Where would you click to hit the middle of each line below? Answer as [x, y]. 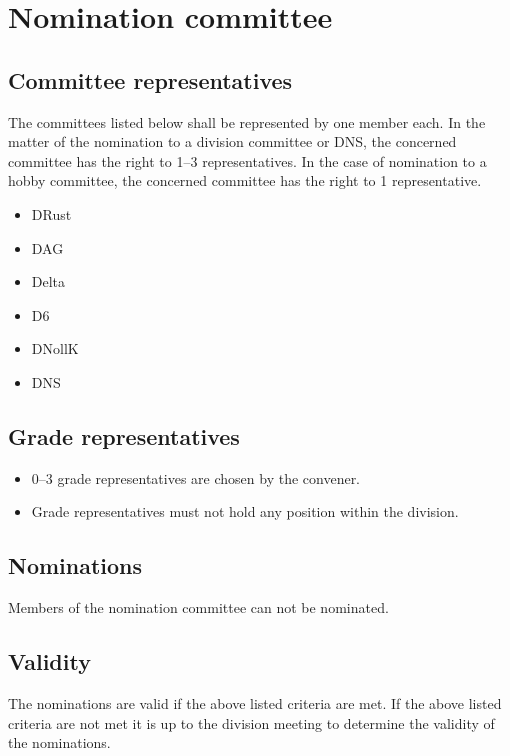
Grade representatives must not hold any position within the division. [245, 511]
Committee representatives [150, 79]
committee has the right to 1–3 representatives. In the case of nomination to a [247, 160]
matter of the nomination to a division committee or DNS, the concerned [232, 141]
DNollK [55, 348]
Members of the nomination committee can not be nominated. [198, 607]
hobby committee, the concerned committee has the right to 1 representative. [245, 180]
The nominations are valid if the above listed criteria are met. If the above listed [255, 702]
